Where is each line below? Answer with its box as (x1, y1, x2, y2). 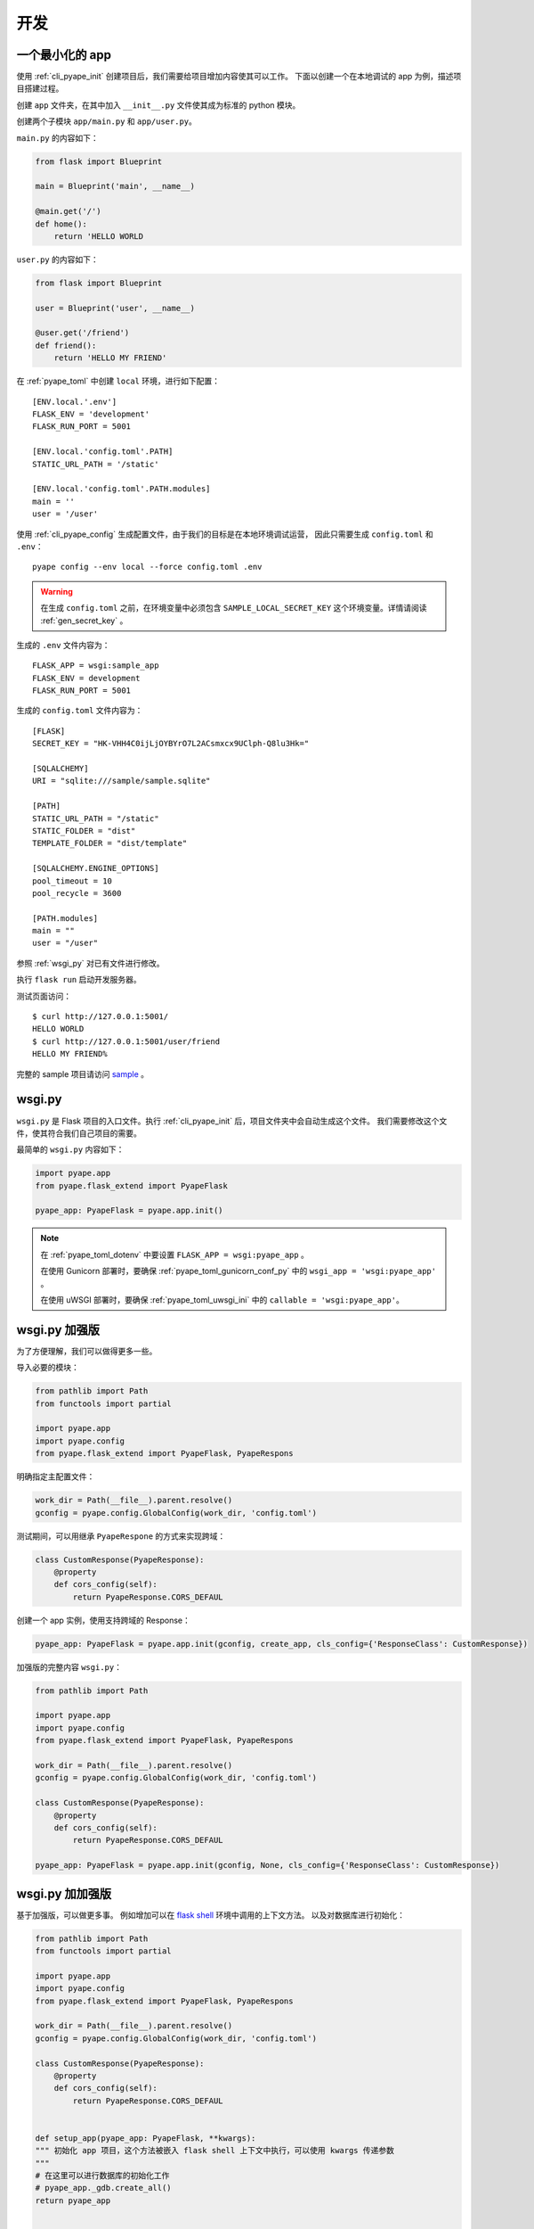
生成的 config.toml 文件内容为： (16, 705, 143, 716)
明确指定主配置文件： (16, 1471, 95, 1482)
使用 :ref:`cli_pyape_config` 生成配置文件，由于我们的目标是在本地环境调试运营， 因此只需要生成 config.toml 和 (16, 529, 433, 539)
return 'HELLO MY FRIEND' (53, 353, 167, 363)
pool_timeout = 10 (32, 876, 113, 886)
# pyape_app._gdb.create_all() (35, 2183, 173, 2193)
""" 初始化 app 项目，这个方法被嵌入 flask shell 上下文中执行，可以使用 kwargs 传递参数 (35, 2145, 395, 2156)
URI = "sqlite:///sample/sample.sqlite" (32, 776, 211, 786)
